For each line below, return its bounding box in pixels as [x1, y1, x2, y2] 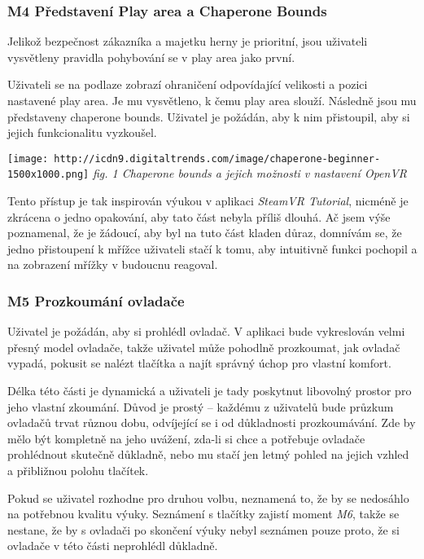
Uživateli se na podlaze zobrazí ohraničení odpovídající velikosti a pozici [7, 76, 368, 93]
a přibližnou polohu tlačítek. [7, 462, 149, 479]
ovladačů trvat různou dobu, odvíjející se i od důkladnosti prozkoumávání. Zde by [7, 414, 416, 431]
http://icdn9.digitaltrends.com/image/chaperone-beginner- [54, 152, 381, 165]
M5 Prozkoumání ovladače [7, 290, 185, 310]
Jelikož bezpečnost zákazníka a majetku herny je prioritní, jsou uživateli [7, 33, 368, 50]
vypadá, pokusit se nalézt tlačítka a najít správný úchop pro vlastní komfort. [7, 354, 391, 372]
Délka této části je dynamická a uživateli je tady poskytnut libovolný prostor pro [7, 382, 412, 399]
